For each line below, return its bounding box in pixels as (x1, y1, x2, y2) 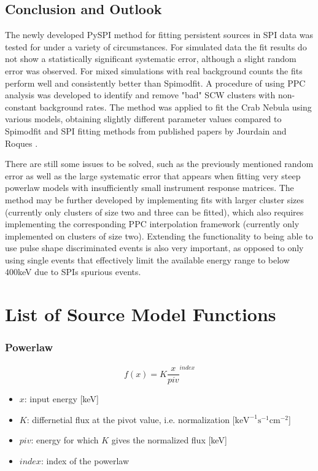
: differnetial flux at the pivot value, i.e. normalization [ (26, 413, 235, 426)
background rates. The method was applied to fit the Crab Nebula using (39, 100, 312, 113)
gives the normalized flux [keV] (111, 434, 227, 446)
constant (5, 100, 37, 113)
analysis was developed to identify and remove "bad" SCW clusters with (5, 88, 276, 101)
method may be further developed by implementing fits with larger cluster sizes (5, 193, 304, 206)
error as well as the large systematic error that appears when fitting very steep (5, 169, 301, 182)
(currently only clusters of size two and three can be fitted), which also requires (5, 205, 304, 218)
